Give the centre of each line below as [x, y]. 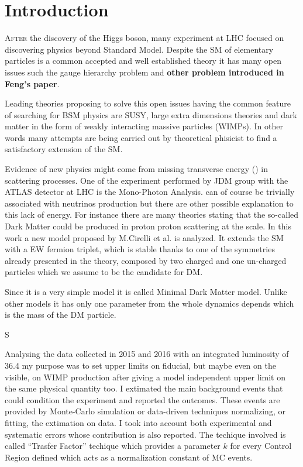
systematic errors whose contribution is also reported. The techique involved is [145, 434]
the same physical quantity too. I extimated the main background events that [144, 388]
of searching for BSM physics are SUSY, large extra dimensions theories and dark [151, 114]
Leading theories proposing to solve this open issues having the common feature [148, 103]
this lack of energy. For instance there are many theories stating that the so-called [152, 214]
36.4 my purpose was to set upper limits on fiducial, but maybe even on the [140, 365]
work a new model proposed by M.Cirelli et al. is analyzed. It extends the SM [144, 237]
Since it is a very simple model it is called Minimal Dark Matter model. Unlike [146, 291]
